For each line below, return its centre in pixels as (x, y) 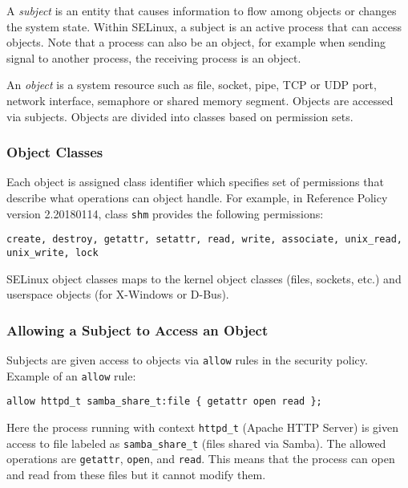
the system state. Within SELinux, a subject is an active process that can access (204, 26)
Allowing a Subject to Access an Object (137, 329)
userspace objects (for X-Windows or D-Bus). (118, 294)
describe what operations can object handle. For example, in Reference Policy (197, 197)
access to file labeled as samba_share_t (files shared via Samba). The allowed (196, 443)
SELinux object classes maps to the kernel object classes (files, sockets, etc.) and (204, 278)
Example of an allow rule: (71, 375)
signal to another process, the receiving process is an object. (154, 57)
